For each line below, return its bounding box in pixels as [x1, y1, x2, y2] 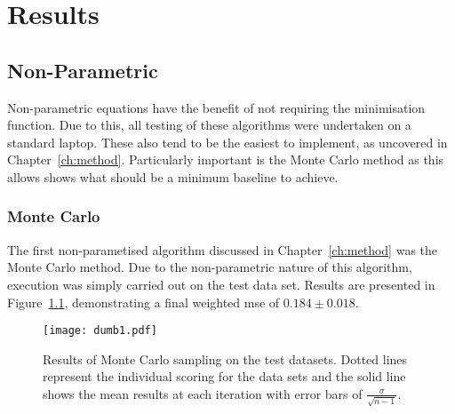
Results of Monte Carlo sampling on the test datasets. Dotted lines [43, 349, 408, 368]
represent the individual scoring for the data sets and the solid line [43, 367, 406, 386]
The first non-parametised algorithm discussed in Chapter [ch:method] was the [7, 240, 438, 259]
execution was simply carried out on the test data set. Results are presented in [7, 275, 435, 293]
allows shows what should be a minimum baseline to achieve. [7, 167, 339, 186]
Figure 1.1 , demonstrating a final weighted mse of [7, 292, 280, 311]
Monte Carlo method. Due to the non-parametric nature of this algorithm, [7, 258, 412, 276]
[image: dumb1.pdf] [43, 324, 157, 338]
